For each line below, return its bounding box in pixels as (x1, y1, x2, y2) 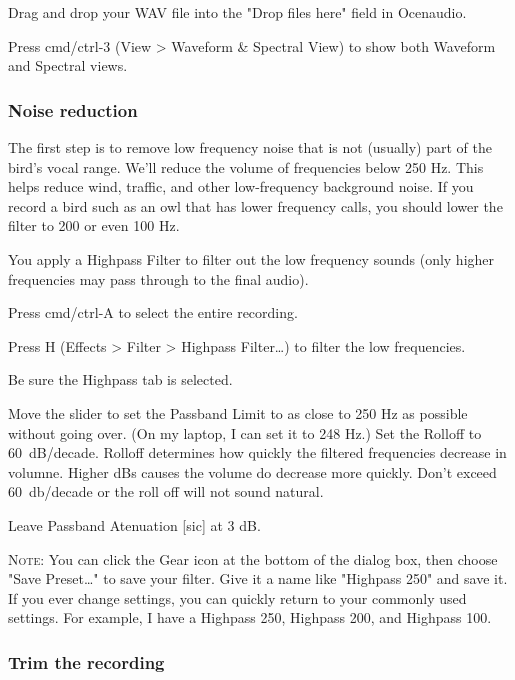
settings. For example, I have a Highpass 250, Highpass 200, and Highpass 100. (8, 607, 492, 628)
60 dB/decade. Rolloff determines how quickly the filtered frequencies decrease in (8, 442, 507, 463)
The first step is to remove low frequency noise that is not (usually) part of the (8, 137, 492, 157)
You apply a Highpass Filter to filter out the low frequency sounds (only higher (8, 248, 495, 269)
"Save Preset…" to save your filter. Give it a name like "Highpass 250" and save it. (8, 568, 508, 589)
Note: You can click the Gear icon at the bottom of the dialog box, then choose (8, 548, 498, 569)
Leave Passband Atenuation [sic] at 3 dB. (8, 514, 261, 535)
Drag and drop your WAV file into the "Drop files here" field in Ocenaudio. (8, 2, 467, 22)
